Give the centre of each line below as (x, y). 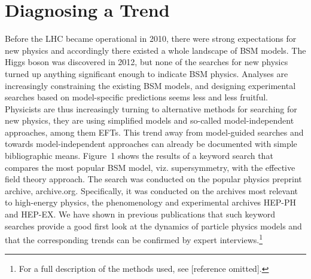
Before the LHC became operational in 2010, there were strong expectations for (151, 39)
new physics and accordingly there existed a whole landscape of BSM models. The (155, 50)
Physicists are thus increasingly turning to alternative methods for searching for (151, 108)
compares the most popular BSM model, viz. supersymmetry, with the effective (150, 167)
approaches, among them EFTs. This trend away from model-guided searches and (154, 132)
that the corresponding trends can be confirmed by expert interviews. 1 (134, 239)
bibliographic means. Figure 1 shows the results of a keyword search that (139, 156)
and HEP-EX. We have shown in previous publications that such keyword (140, 214)
